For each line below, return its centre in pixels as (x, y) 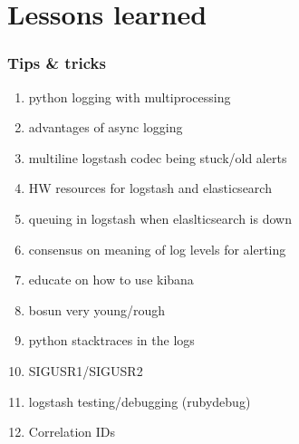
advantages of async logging (106, 127)
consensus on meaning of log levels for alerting (157, 249)
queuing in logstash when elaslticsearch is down (160, 218)
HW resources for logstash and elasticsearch (150, 188)
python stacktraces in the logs (111, 340)
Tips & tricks (57, 63)
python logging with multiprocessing (130, 97)
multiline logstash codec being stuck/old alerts (158, 157)
